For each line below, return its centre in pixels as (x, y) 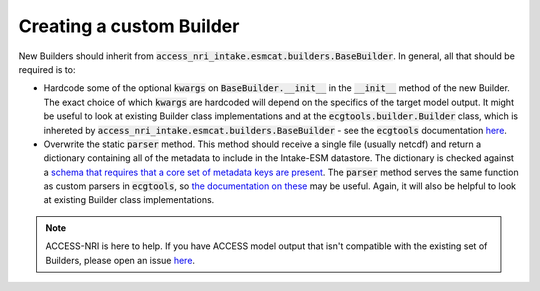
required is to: (47, 69)
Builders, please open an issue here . (120, 260)
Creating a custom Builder (129, 26)
